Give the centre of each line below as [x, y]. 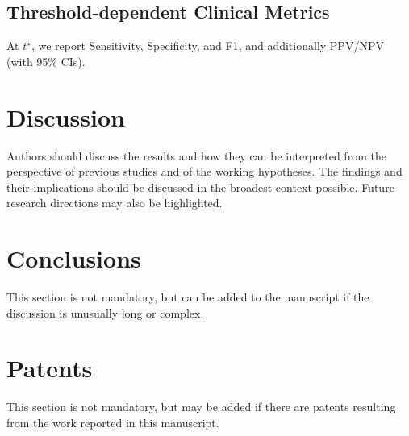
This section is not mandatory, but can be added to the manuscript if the [188, 297]
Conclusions [74, 258]
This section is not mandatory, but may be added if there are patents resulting [201, 407]
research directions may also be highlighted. [115, 203]
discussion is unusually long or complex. [105, 312]
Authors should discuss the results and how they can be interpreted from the [196, 155]
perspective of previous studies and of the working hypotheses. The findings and [204, 171]
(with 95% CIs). [46, 61]
